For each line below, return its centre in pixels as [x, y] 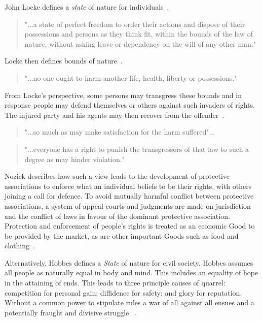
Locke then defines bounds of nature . [64, 61]
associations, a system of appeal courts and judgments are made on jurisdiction [128, 205]
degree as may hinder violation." [74, 159]
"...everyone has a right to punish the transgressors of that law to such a [137, 149]
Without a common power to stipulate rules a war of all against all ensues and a [129, 302]
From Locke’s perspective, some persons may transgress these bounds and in [123, 95]
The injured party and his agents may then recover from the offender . [115, 115]
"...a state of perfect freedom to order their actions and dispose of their [135, 24]
